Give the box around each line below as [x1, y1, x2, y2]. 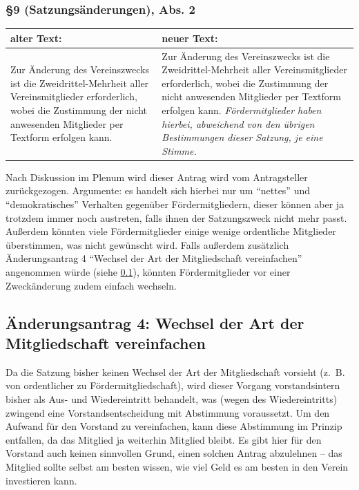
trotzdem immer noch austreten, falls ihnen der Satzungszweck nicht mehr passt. [6, 210, 347, 225]
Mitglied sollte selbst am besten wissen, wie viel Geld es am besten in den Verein [6, 459, 349, 473]
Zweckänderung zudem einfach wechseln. [6, 278, 177, 292]
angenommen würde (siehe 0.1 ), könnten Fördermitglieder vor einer [6, 264, 291, 279]
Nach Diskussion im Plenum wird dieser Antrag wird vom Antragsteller [6, 169, 308, 184]
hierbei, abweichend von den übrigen [162, 116, 315, 131]
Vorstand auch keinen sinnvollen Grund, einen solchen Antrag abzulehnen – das [6, 446, 342, 460]
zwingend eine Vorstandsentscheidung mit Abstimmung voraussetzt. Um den [6, 405, 330, 420]
